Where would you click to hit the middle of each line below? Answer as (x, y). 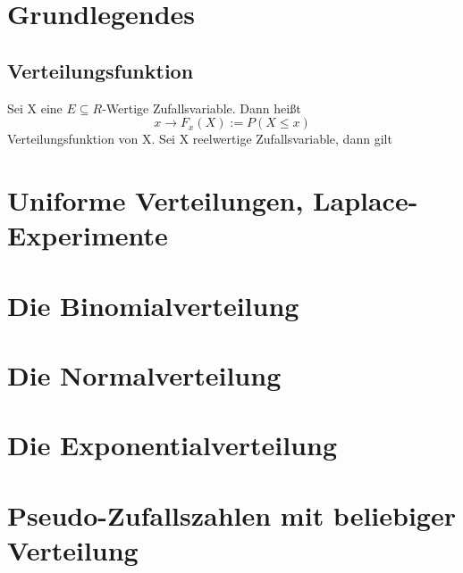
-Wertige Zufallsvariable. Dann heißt (202, 108)
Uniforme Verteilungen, (156, 199)
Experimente (88, 235)
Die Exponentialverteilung (172, 445)
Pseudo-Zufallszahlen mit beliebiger (231, 515)
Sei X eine (35, 108)
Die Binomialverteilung (153, 305)
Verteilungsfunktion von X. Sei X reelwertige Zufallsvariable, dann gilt (200, 139)
